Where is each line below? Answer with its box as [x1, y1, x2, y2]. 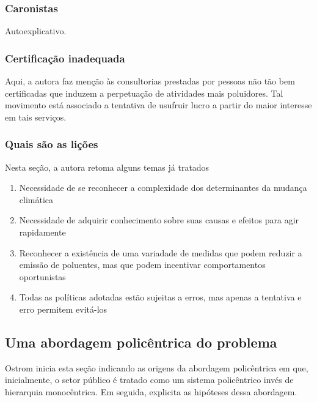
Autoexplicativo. [5, 24, 67, 37]
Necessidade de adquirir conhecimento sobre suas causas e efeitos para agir [19, 214, 299, 226]
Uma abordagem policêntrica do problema [5, 332, 277, 351]
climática [19, 193, 54, 206]
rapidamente [19, 226, 66, 238]
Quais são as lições [5, 136, 98, 152]
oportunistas [19, 270, 66, 283]
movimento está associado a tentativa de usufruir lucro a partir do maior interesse [5, 99, 312, 111]
